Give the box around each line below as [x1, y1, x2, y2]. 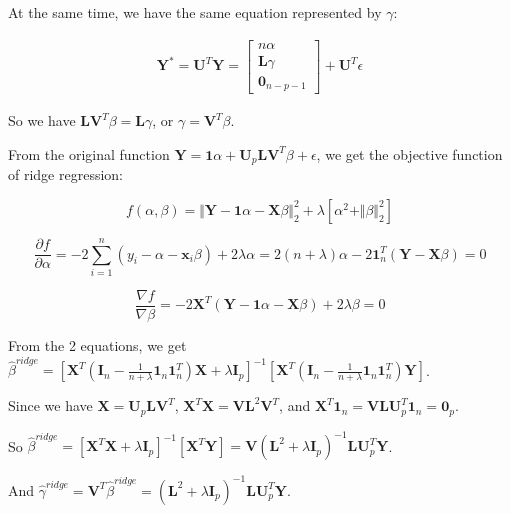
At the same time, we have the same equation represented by [8, 2, 382, 22]
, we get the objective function [316, 143, 503, 164]
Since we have [8, 395, 93, 416]
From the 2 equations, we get [8, 335, 187, 356]
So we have [8, 110, 76, 131]
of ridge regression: [8, 164, 123, 185]
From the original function [8, 143, 170, 164]
